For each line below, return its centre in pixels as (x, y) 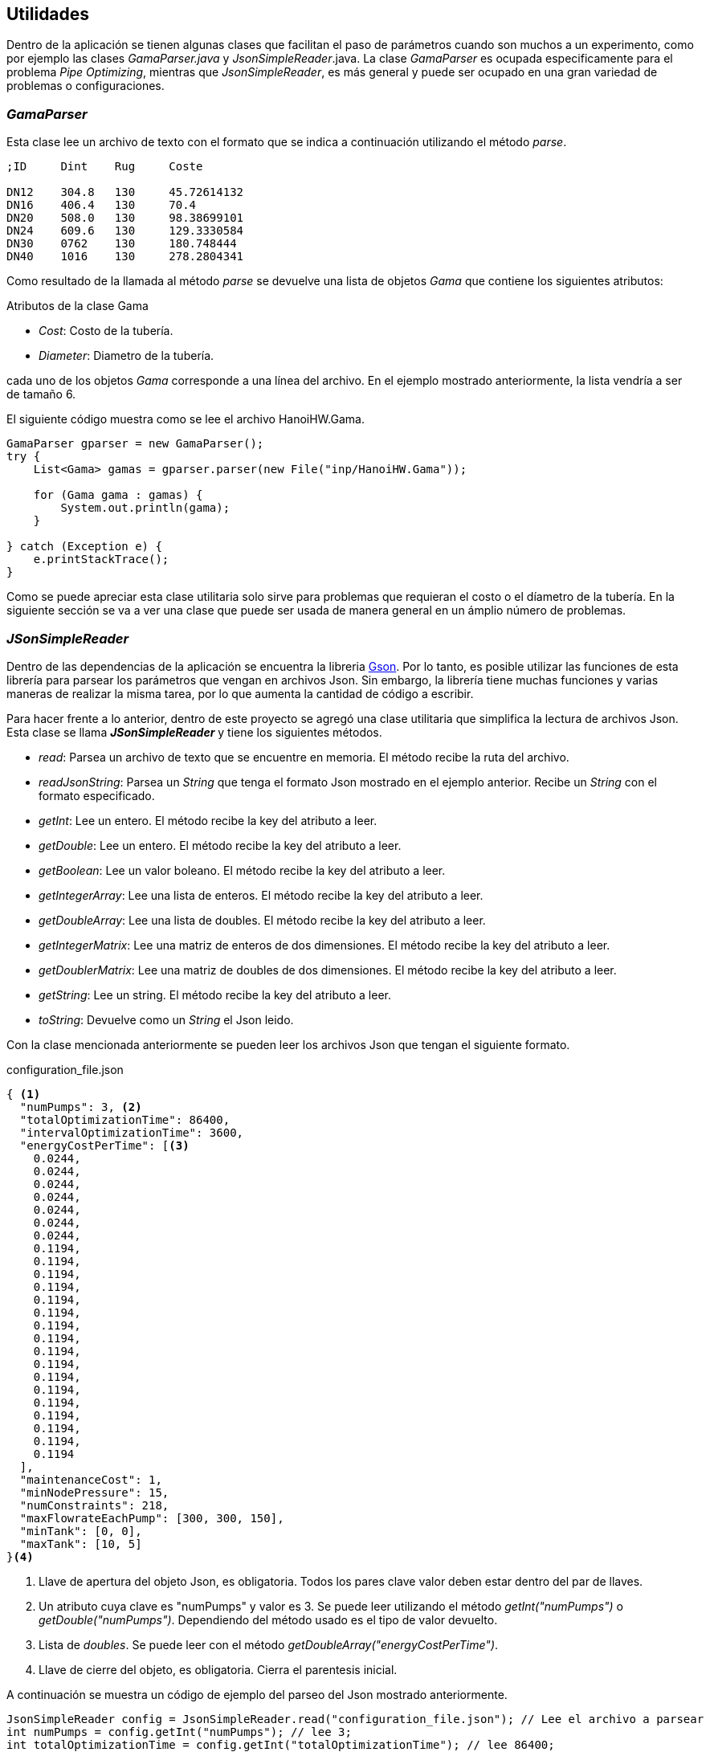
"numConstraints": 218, (94, 1505)
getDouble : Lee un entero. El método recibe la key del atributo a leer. (220, 845)
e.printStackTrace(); (101, 559)
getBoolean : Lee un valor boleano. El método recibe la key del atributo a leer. (242, 870)
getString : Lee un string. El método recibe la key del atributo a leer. (215, 994)
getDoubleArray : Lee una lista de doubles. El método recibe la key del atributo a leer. (262, 920)
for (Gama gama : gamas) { (118, 495)
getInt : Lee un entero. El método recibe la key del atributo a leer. (208, 820)
